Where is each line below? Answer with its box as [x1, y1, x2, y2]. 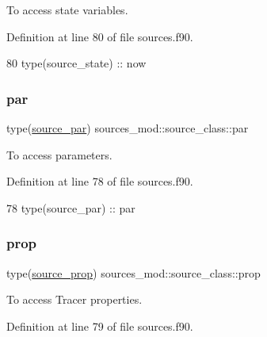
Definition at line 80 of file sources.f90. [6, 28, 193, 44]
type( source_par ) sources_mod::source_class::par [6, 120, 249, 136]
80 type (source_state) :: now [6, 55, 147, 71]
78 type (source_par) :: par [6, 199, 135, 216]
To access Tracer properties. [6, 291, 143, 308]
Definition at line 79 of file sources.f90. [6, 317, 193, 334]
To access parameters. [6, 146, 113, 163]
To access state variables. [6, 2, 128, 17]
